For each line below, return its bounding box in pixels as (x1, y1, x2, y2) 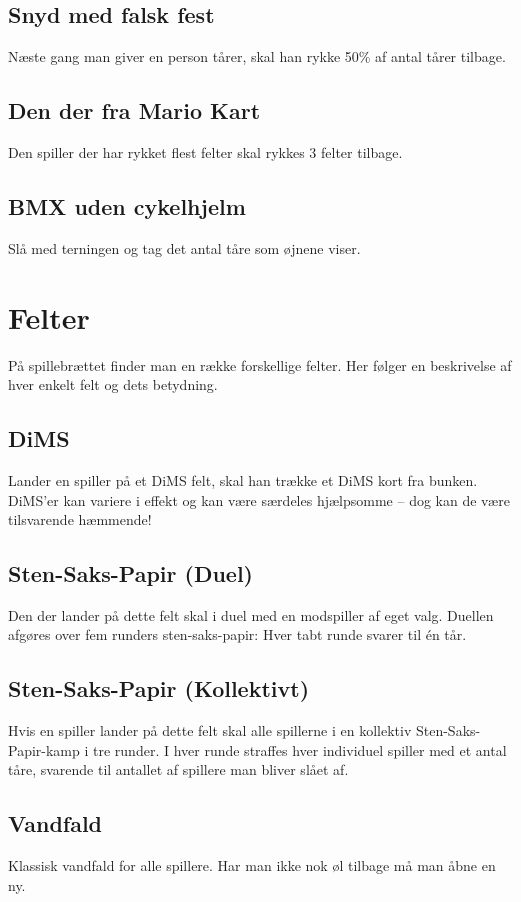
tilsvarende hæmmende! (8, 509, 152, 530)
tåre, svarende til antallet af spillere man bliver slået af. (8, 759, 349, 780)
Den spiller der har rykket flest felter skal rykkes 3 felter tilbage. (8, 142, 403, 162)
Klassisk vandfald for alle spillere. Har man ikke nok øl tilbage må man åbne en (8, 855, 496, 876)
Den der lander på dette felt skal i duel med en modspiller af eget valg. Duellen (8, 604, 494, 625)
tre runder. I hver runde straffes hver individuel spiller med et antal (93, 739, 507, 760)
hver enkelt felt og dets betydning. (8, 374, 218, 395)
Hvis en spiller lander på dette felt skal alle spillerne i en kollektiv (8, 720, 412, 741)
